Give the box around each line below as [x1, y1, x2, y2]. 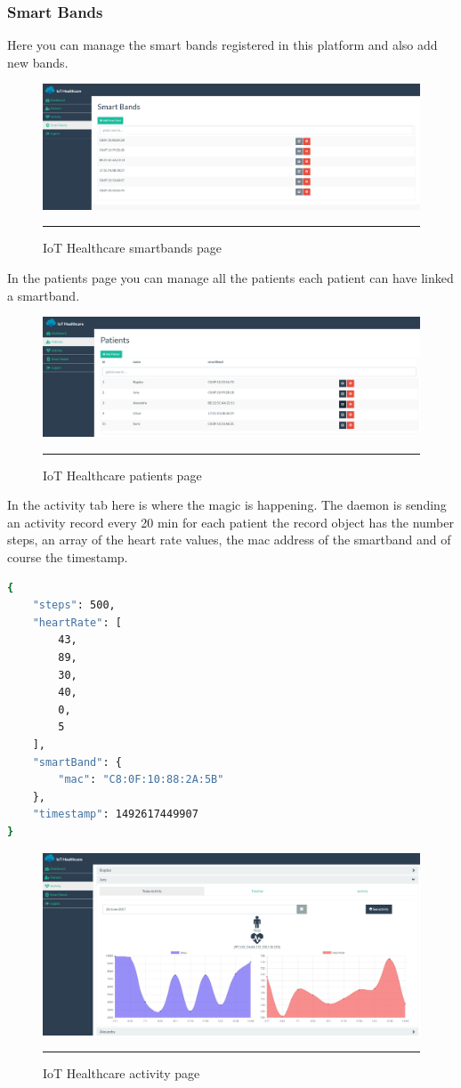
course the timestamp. [7, 548, 128, 567]
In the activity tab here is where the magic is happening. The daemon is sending [7, 496, 447, 514]
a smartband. [7, 286, 80, 304]
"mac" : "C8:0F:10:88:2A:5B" [58, 773, 224, 786]
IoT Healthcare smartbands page [43, 238, 222, 257]
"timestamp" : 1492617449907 [32, 808, 198, 821]
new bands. [7, 52, 69, 71]
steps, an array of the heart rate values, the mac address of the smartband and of [7, 530, 451, 549]
